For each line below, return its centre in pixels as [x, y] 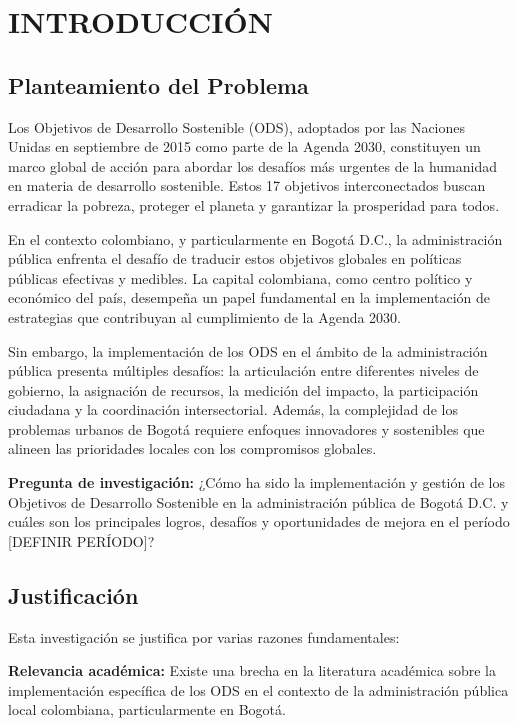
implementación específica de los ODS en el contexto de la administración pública [258, 689]
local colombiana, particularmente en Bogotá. [147, 709]
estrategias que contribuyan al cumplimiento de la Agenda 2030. [205, 316]
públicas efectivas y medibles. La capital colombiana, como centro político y [240, 277]
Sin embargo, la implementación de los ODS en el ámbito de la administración [248, 350]
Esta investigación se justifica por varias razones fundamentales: [204, 636]
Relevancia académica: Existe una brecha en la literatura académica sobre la [252, 670]
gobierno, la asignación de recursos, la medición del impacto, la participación [243, 389]
